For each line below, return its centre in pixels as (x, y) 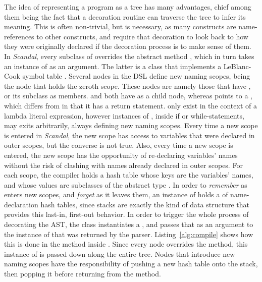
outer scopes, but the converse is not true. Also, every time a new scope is (119, 145)
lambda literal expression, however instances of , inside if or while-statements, (124, 115)
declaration (21, 204)
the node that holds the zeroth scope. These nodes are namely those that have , (127, 86)
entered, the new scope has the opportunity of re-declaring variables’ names (121, 155)
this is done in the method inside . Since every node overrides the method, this (126, 244)
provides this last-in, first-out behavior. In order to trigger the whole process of (126, 214)
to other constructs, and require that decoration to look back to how (142, 36)
